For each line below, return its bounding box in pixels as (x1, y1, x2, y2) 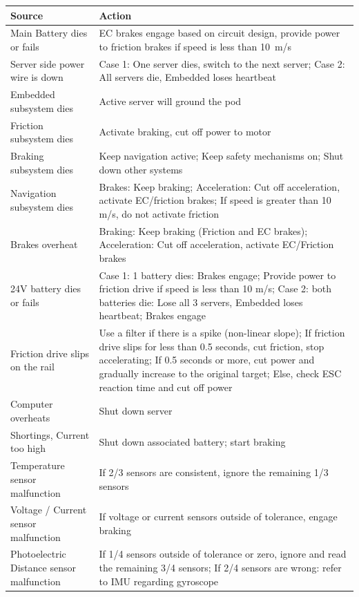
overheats (10, 410, 50, 425)
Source (10, 8, 43, 22)
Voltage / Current (10, 502, 87, 517)
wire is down (10, 70, 64, 84)
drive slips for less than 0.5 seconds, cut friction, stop (99, 339, 324, 353)
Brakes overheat (10, 237, 78, 252)
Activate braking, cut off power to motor (99, 124, 271, 139)
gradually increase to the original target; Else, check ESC (99, 366, 342, 380)
